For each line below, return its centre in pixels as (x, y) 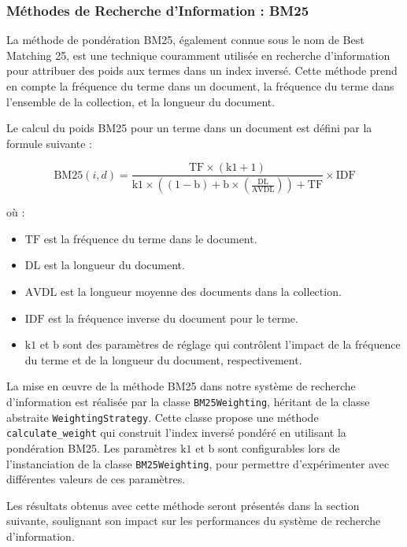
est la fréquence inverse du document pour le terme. (173, 318)
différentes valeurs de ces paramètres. (96, 479)
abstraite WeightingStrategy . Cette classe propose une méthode (163, 417)
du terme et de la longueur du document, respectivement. (163, 359)
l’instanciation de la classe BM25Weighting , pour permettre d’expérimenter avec (198, 463)
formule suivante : (50, 143)
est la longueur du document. (114, 265)
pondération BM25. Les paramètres (92, 448)
